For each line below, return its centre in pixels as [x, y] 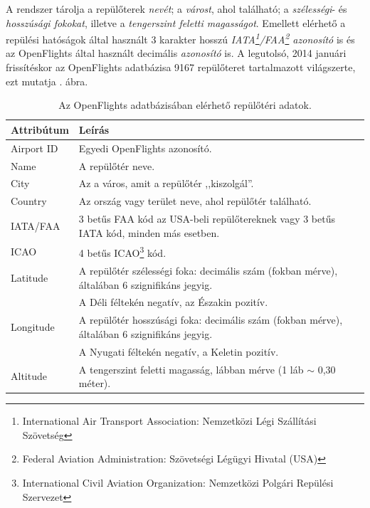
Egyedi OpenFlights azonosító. [145, 148]
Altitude [29, 376]
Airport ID [35, 148]
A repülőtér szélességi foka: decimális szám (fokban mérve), [208, 270]
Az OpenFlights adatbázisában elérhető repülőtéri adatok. [185, 105]
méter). [95, 383]
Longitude [33, 327]
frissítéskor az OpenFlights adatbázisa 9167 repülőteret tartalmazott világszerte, [181, 67]
